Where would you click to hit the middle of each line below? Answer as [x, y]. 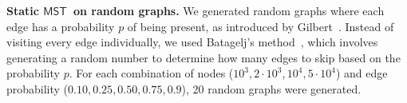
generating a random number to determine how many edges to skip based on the [203, 57]
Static [23, 10]
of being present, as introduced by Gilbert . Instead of [261, 26]
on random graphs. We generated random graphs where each [229, 10]
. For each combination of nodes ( [151, 73]
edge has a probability [61, 26]
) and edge [362, 73]
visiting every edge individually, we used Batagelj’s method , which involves [192, 42]
